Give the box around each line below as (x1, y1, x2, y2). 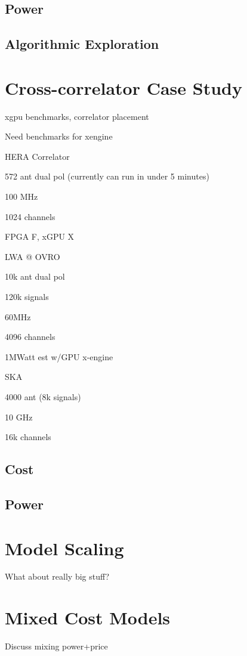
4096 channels (5, 330, 55, 343)
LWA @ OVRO (5, 250, 60, 262)
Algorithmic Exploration (5, 35, 159, 53)
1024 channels (5, 210, 55, 222)
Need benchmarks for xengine (5, 130, 113, 143)
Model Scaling (5, 536, 124, 560)
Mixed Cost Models (5, 605, 171, 630)
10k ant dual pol (5, 270, 65, 283)
